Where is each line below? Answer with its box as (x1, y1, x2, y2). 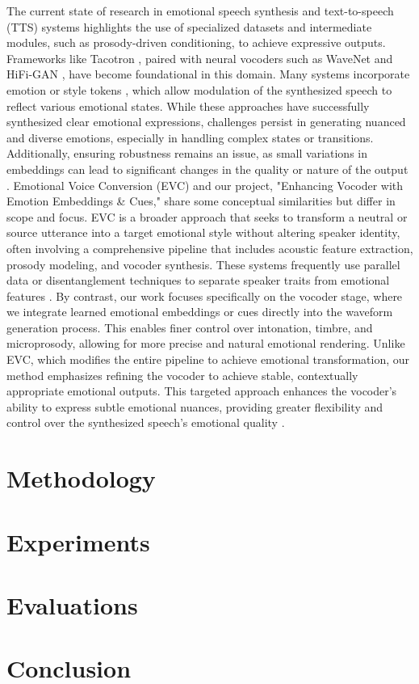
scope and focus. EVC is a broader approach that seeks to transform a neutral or (6, 208, 408, 225)
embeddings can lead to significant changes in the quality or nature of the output (6, 160, 409, 177)
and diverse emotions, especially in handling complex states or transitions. (6, 129, 374, 146)
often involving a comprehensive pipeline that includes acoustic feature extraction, (6, 239, 413, 256)
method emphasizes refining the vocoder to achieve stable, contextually (6, 366, 358, 383)
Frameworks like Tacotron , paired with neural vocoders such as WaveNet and (6, 49, 393, 66)
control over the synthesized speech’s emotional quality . (6, 414, 285, 431)
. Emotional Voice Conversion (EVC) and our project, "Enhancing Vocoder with (6, 176, 404, 193)
